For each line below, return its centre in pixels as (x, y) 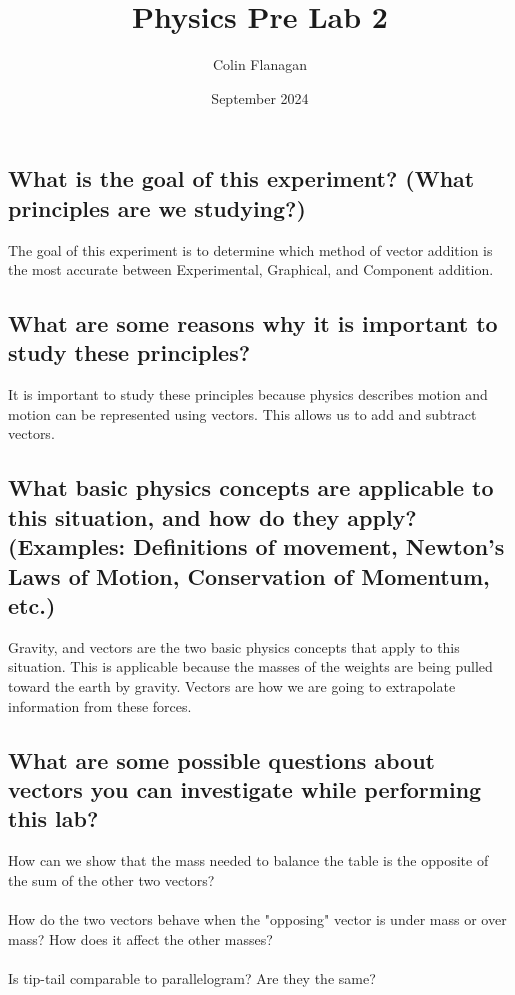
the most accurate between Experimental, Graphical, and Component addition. (251, 269)
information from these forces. (100, 705)
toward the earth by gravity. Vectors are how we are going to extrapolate (232, 686)
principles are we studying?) (157, 207)
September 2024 (260, 97)
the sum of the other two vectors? (111, 879)
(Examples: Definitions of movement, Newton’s (256, 546)
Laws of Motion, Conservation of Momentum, (249, 575)
